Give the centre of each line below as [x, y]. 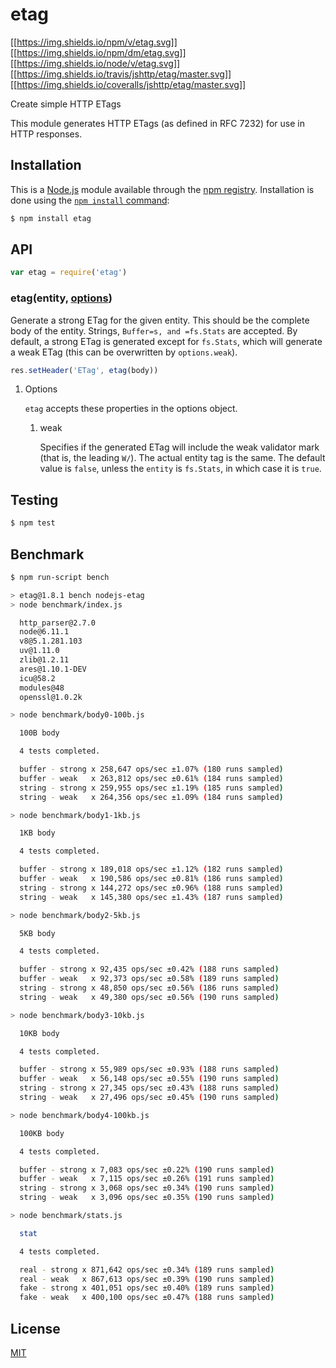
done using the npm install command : [90, 200]
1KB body [37, 833]
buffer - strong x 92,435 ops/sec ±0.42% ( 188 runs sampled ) [149, 969]
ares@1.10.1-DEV [53, 669]
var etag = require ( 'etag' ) [69, 273]
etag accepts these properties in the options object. [131, 409]
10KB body [39, 1033]
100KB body [42, 1133]
